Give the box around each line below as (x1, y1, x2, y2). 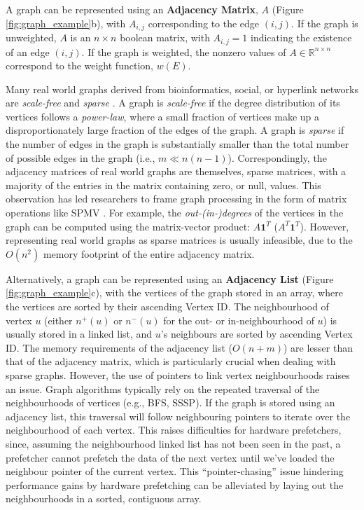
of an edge (6, 44, 50, 59)
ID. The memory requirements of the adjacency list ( (6, 340, 232, 354)
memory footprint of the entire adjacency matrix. (43, 246, 255, 261)
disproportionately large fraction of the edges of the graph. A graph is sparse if (6, 123, 344, 137)
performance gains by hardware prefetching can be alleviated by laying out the (6, 477, 344, 492)
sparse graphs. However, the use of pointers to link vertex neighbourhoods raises (6, 367, 350, 382)
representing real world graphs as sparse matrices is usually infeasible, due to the (6, 233, 353, 247)
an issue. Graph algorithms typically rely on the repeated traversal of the (6, 381, 320, 396)
